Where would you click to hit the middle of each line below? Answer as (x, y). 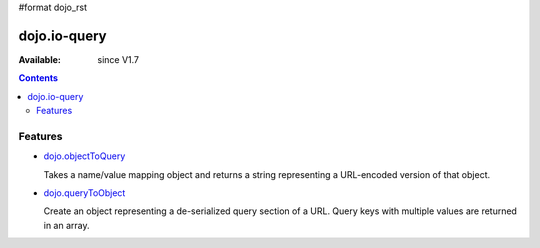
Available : (40, 59)
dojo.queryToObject (84, 193)
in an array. (66, 225)
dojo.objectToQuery (84, 156)
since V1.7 (118, 59)
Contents (38, 78)
